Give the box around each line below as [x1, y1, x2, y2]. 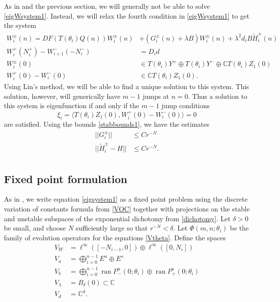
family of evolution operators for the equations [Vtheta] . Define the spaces [4, 232, 226, 242]
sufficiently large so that [76, 223, 148, 233]
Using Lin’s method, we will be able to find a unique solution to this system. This [4, 81, 249, 92]
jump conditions [161, 100, 210, 111]
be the [230, 223, 249, 233]
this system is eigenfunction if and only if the [4, 100, 139, 111]
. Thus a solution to [188, 91, 247, 101]
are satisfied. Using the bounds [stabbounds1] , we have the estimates [4, 119, 210, 129]
